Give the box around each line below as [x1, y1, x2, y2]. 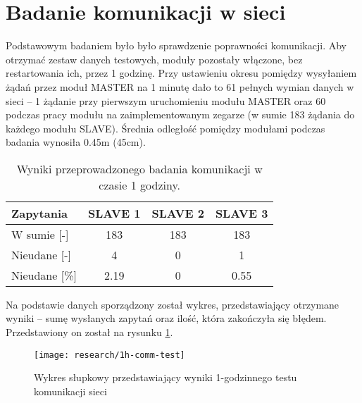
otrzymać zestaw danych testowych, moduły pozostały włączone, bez [6, 51, 303, 66]
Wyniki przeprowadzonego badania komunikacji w [16, 160, 263, 177]
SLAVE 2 [151, 204, 204, 221]
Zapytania [11, 204, 68, 221]
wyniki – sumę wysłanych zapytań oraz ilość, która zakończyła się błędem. [6, 311, 327, 325]
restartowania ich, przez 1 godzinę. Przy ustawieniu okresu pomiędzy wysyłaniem [6, 66, 357, 80]
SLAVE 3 [215, 204, 268, 221]
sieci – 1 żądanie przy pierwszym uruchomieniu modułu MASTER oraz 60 [6, 93, 326, 108]
